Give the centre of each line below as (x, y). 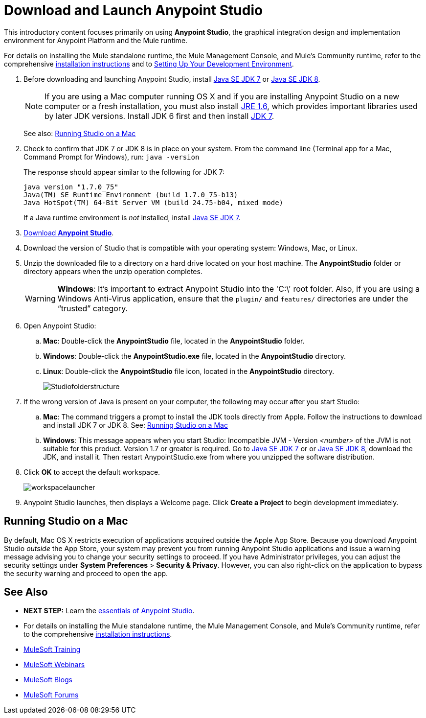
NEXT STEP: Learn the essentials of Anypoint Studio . (109, 611)
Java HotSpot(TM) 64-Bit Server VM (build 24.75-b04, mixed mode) (154, 202)
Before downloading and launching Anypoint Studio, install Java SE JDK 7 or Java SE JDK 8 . (172, 79)
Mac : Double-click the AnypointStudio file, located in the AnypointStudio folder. (174, 341)
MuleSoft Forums (51, 695)
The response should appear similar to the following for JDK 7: (124, 172)
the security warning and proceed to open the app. (86, 573)
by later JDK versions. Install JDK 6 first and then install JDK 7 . (159, 116)
